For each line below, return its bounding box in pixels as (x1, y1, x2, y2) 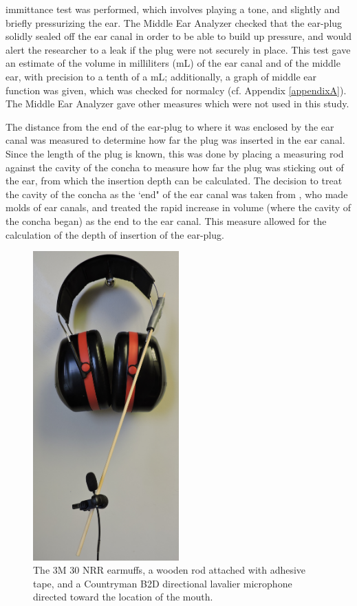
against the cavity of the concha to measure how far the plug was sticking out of (6, 160, 344, 174)
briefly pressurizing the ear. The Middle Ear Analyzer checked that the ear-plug (6, 15, 343, 30)
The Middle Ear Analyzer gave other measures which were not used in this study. (6, 96, 349, 111)
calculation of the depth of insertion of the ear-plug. (6, 227, 224, 241)
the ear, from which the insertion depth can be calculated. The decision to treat (6, 173, 343, 188)
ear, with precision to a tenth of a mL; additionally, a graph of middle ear (6, 69, 316, 83)
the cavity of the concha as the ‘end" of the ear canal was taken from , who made (6, 186, 348, 201)
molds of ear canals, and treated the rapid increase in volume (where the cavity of (6, 200, 351, 215)
